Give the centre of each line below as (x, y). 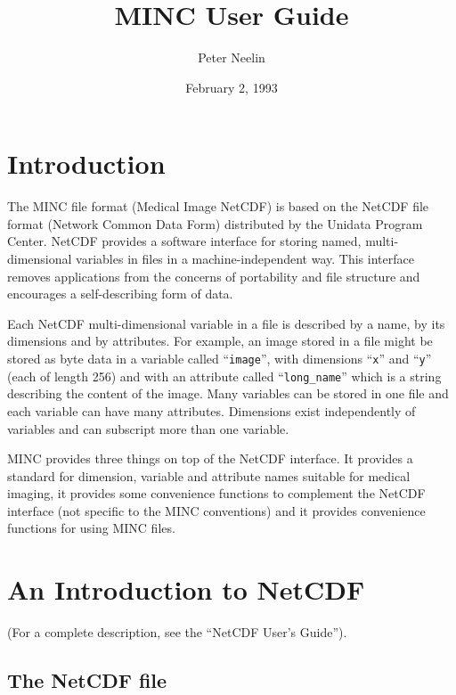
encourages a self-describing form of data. (120, 294)
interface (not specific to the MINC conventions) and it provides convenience (216, 510)
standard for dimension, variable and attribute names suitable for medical (209, 475)
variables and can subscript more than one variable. (148, 428)
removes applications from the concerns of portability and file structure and (214, 276)
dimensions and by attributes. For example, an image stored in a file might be (220, 341)
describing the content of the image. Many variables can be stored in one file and (228, 393)
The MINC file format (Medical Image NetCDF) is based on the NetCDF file (218, 206)
